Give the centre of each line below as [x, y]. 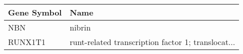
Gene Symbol [35, 12]
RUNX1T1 [27, 42]
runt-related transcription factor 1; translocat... [152, 42]
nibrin [80, 27]
